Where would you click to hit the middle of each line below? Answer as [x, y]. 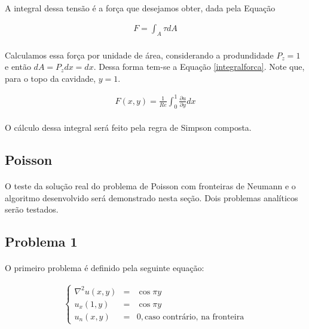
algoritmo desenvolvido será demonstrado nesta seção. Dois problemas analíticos [152, 197]
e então [18, 67]
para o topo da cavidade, [51, 78]
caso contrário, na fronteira [194, 317]
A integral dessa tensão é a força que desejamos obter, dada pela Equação [140, 7]
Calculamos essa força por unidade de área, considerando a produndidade [139, 55]
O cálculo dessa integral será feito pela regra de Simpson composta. [128, 127]
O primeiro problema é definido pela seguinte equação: [105, 268]
